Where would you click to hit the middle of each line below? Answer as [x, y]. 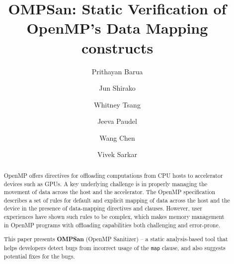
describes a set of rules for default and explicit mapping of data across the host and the [117, 200]
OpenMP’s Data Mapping [117, 28]
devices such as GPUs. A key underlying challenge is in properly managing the [106, 184]
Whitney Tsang [117, 104]
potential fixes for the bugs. [39, 256]
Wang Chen [117, 137]
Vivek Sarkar [117, 154]
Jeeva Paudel [117, 121]
